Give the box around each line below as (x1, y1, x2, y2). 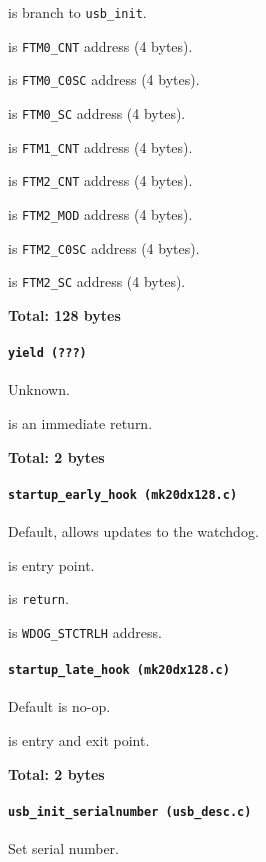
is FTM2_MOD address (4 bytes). (8, 203, 193, 224)
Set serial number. (8, 838, 119, 858)
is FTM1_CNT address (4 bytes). (8, 136, 193, 157)
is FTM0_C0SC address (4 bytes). (8, 69, 200, 90)
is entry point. (8, 554, 95, 575)
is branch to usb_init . (8, 2, 147, 22)
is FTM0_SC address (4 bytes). (8, 102, 186, 123)
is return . (8, 588, 69, 609)
